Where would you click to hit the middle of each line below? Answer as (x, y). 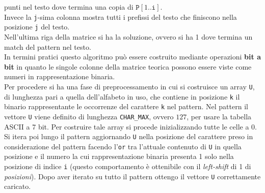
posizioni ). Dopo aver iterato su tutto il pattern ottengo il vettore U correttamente (132, 176)
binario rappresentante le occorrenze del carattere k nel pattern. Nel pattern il (126, 106)
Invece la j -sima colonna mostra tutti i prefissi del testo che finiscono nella (121, 17)
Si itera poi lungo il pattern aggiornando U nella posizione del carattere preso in (129, 136)
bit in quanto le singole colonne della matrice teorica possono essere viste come (128, 66)
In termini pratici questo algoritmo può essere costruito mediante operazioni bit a (132, 57)
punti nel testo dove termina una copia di (69, 7)
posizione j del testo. (37, 27)
